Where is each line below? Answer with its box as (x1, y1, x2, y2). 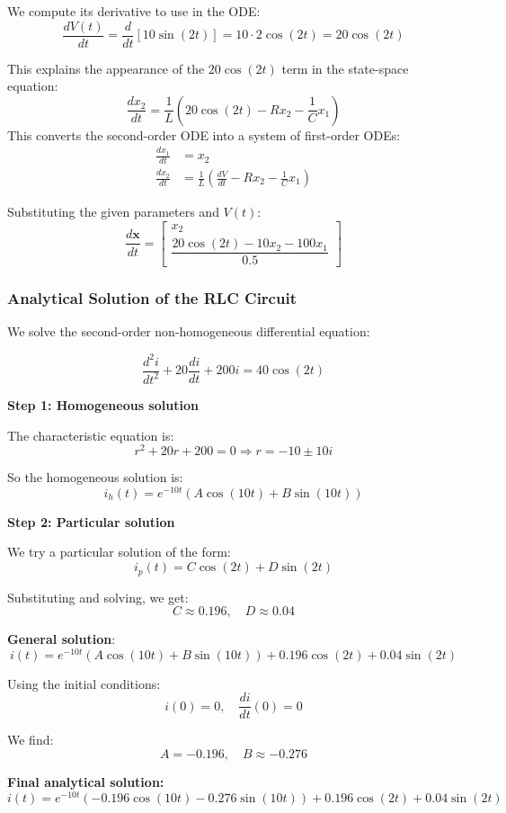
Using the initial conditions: (7, 674, 161, 692)
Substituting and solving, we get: (7, 587, 189, 606)
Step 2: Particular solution (7, 512, 175, 531)
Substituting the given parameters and (7, 202, 219, 221)
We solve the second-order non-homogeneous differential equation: (7, 322, 370, 341)
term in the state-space (281, 58, 409, 77)
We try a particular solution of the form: (7, 542, 231, 561)
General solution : (7, 630, 116, 648)
